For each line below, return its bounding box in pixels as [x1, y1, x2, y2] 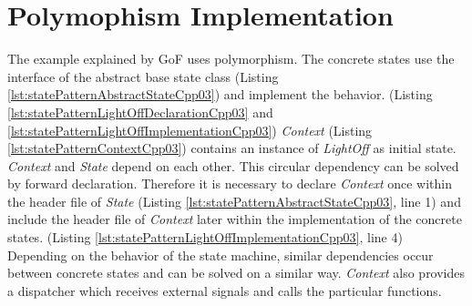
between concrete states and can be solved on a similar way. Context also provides [7, 263, 466, 282]
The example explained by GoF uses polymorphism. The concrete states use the [7, 49, 455, 68]
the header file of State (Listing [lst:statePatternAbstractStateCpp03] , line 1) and [7, 191, 461, 210]
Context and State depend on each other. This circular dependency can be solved [7, 156, 459, 175]
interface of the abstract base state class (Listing [7, 66, 279, 86]
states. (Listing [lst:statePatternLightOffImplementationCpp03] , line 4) [7, 228, 403, 247]
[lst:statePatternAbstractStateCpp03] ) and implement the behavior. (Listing [7, 85, 433, 104]
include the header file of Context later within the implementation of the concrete [7, 209, 462, 229]
